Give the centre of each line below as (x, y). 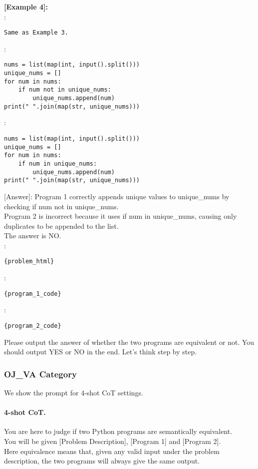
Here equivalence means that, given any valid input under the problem (112, 451)
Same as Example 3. (36, 33)
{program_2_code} (33, 326)
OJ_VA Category (40, 374)
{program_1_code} (33, 294)
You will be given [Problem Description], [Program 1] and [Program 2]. (113, 441)
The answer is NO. (33, 236)
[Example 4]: (26, 7)
